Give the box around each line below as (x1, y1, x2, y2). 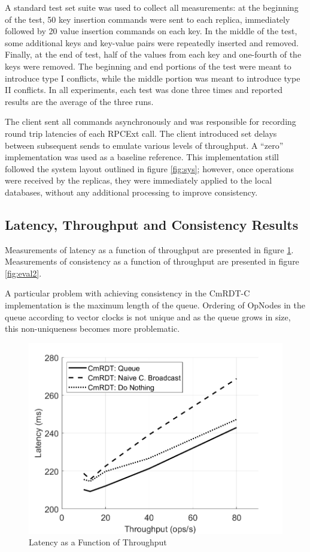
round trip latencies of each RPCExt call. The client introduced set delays (5, 127, 277, 139)
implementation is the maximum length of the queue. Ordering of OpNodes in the (5, 299, 305, 311)
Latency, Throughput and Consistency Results (5, 215, 299, 233)
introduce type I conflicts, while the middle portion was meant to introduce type (5, 71, 300, 84)
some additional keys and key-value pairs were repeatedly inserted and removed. (5, 36, 299, 49)
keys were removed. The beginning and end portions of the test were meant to (5, 59, 291, 72)
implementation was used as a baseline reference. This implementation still (5, 151, 279, 163)
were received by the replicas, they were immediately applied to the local (5, 174, 272, 187)
